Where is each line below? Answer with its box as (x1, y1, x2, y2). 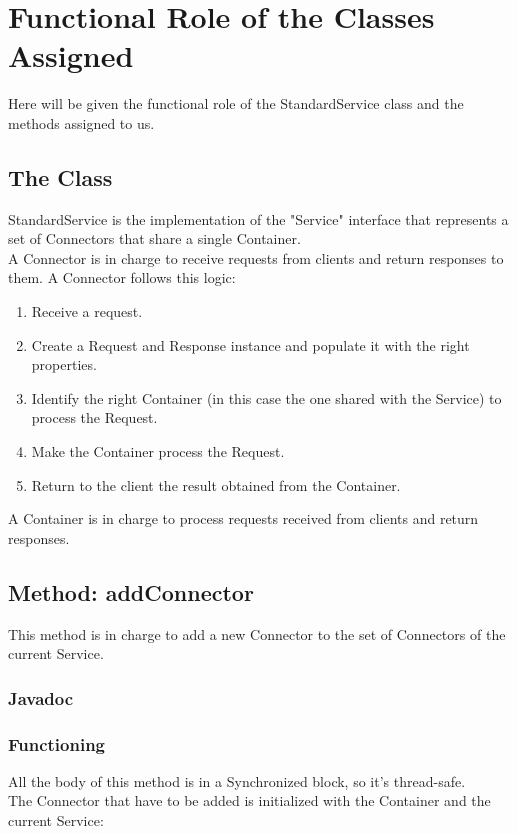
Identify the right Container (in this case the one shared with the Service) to (31, 387, 502, 408)
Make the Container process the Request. (31, 441, 285, 462)
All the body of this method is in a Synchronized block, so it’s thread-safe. (8, 770, 466, 791)
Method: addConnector (8, 576, 254, 607)
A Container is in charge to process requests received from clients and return (8, 508, 479, 529)
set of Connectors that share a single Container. (8, 228, 301, 249)
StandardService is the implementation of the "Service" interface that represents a (8, 208, 509, 229)
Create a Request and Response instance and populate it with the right (31, 334, 470, 355)
